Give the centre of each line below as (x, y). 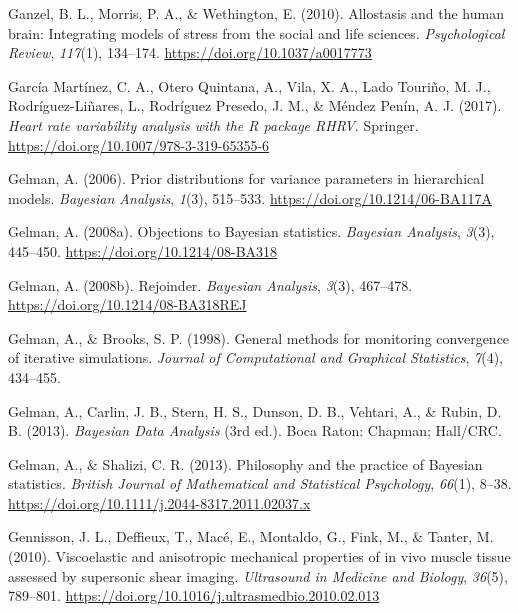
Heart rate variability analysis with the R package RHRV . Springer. (213, 124)
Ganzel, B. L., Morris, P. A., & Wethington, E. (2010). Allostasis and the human (256, 13)
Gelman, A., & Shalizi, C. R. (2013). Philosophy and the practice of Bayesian (245, 463)
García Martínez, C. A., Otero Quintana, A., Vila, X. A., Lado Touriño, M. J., (249, 85)
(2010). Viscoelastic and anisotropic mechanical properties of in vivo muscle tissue (259, 556)
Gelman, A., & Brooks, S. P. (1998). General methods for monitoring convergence (259, 337)
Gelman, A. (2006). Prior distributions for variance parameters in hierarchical (246, 178)
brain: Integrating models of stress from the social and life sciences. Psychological (256, 32)
